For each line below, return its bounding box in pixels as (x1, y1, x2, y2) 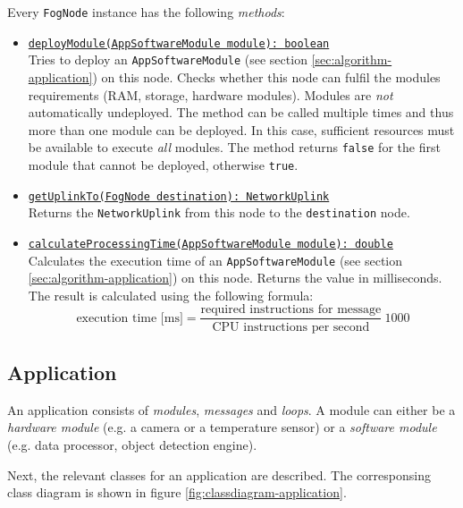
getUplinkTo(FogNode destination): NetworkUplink (28, 190, 330, 203)
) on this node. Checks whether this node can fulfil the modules (92, 67, 441, 86)
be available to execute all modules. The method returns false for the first (28, 138, 441, 157)
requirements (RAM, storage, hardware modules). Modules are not (28, 85, 393, 104)
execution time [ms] (76, 311, 183, 325)
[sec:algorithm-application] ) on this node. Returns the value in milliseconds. (28, 268, 442, 287)
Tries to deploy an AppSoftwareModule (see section (28, 50, 307, 69)
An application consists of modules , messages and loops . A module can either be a (7, 400, 456, 419)
